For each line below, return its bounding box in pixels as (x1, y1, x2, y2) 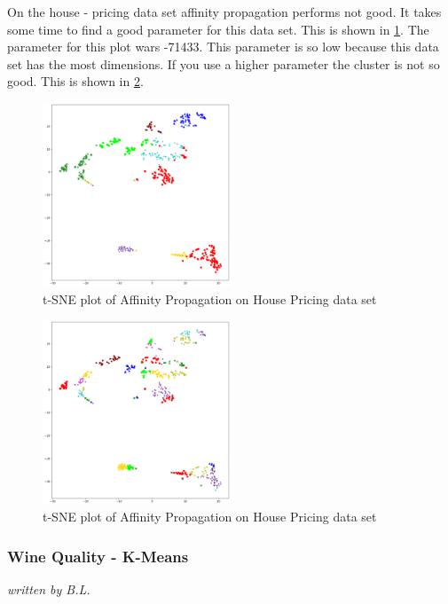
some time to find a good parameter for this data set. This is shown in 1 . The (7, 20, 429, 38)
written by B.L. (7, 580, 90, 599)
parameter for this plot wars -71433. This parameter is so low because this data (7, 37, 439, 56)
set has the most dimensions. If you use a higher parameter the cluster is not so (7, 54, 440, 73)
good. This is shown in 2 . (7, 72, 144, 90)
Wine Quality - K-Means (7, 545, 189, 567)
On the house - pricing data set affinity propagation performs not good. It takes (7, 3, 442, 20)
